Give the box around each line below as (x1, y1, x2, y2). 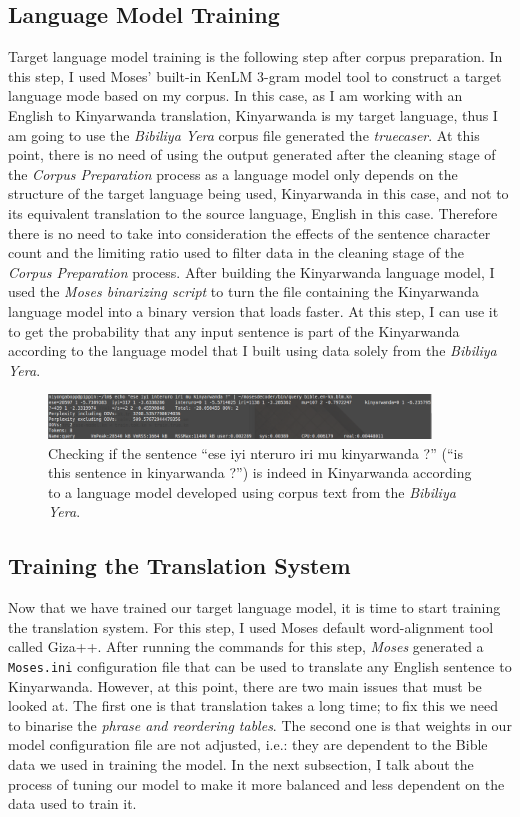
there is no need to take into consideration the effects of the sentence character (8, 222, 491, 243)
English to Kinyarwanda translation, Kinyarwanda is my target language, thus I (8, 104, 498, 125)
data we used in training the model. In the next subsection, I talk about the (8, 753, 474, 774)
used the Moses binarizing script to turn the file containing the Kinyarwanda (8, 281, 479, 302)
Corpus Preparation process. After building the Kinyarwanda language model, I (8, 261, 495, 282)
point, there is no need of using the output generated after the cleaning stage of (8, 144, 496, 165)
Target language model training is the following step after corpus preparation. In (8, 46, 503, 67)
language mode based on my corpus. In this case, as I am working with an (8, 85, 463, 106)
